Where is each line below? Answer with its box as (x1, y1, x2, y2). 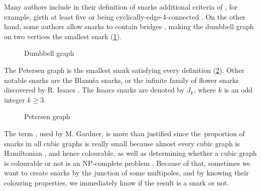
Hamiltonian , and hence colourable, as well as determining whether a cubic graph (4, 148, 257, 158)
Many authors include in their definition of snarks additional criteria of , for (4, 2, 238, 12)
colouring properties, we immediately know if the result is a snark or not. (4, 177, 229, 187)
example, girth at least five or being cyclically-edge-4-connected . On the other (4, 11, 245, 22)
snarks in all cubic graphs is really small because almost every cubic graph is (4, 138, 240, 148)
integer (4, 94, 25, 105)
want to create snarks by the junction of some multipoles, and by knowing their (4, 167, 249, 178)
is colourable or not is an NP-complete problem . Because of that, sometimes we (4, 157, 250, 168)
